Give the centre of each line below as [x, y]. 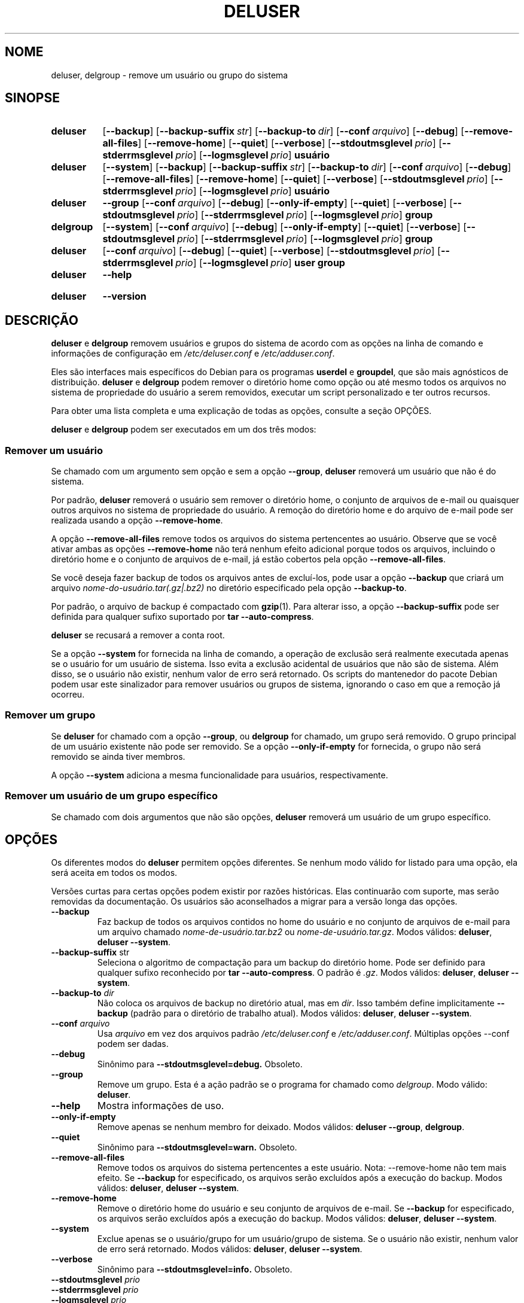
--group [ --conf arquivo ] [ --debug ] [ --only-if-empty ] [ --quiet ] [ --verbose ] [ [278, 203]
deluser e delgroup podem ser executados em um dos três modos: [184, 430]
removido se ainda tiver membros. [118, 756]
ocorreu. [68, 695]
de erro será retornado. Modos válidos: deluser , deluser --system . [230, 1249]
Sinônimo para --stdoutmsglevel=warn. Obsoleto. [197, 1147]
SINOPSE [32, 98]
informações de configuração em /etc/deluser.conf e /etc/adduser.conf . [193, 354]
